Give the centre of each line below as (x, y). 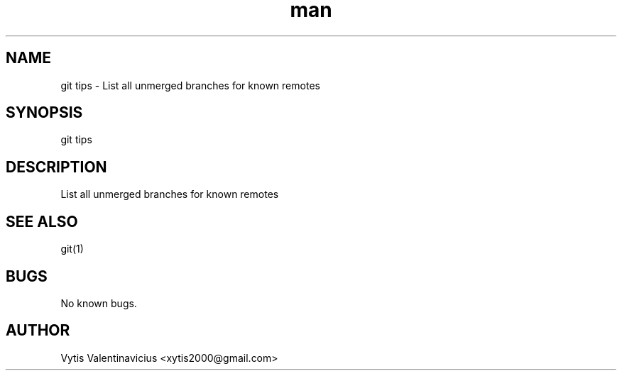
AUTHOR (38, 331)
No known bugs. (99, 303)
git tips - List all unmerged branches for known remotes (190, 85)
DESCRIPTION (56, 167)
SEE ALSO (42, 221)
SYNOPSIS (44, 113)
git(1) (72, 249)
